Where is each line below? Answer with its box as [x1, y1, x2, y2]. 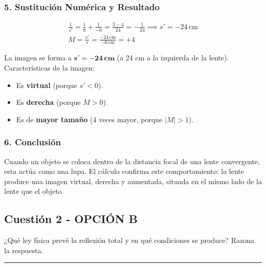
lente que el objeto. [4, 186, 64, 196]
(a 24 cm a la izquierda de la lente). [117, 52, 229, 63]
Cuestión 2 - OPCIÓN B [4, 211, 138, 227]
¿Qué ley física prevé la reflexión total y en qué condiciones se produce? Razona [4, 235, 254, 246]
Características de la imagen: [4, 62, 95, 73]
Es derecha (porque [16, 97, 81, 107]
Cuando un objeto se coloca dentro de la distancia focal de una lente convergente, [4, 155, 260, 166]
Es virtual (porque [16, 79, 77, 90]
